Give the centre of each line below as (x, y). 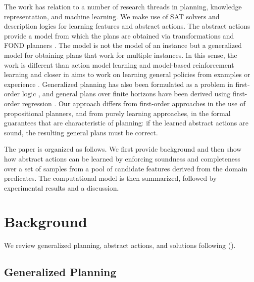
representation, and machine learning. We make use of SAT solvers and (112, 16)
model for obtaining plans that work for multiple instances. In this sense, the (121, 55)
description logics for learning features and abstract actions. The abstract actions (127, 26)
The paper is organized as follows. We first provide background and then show (123, 149)
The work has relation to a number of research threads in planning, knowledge (123, 6)
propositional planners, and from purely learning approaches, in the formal (117, 113)
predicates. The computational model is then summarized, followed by (110, 178)
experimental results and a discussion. (61, 187)
